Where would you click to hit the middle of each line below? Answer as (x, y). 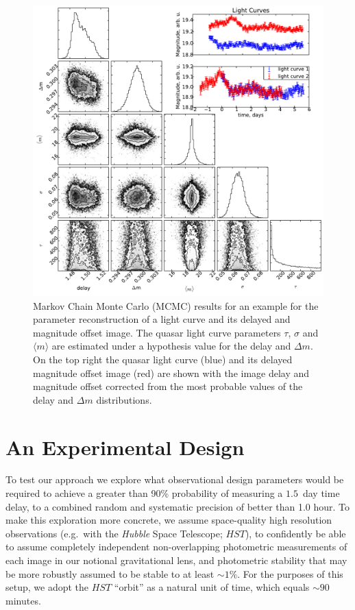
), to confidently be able (295, 533)
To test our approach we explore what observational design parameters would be (175, 479)
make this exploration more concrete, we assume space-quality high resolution (169, 520)
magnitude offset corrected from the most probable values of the (168, 386)
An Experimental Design (125, 447)
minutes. (23, 600)
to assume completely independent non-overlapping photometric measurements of (176, 547)
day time (321, 493)
